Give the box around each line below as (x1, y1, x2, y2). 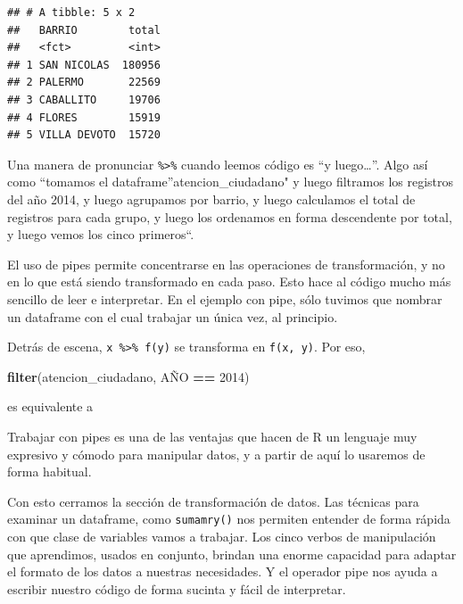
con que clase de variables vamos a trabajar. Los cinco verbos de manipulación (7, 527, 436, 546)
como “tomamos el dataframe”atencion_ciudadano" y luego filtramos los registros (7, 172, 454, 191)
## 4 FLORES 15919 (7, 111, 161, 124)
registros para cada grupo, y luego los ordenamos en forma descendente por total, (7, 207, 452, 226)
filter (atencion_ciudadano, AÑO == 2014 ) (7, 367, 250, 385)
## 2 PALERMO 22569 (7, 76, 161, 89)
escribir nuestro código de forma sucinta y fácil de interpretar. (7, 579, 346, 598)
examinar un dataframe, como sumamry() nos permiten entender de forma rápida (7, 509, 451, 528)
